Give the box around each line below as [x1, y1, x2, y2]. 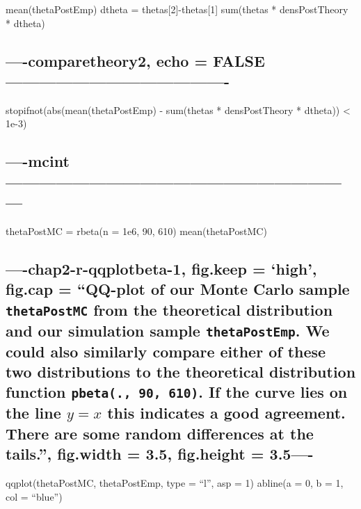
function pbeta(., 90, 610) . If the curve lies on [6, 381, 348, 403]
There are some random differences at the [6, 422, 314, 444]
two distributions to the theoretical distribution [6, 361, 356, 382]
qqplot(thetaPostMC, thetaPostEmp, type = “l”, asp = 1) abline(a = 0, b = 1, [6, 476, 344, 490]
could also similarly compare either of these [6, 340, 326, 362]
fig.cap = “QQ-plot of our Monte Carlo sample [6, 278, 350, 300]
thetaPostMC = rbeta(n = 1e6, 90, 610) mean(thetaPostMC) [6, 223, 267, 238]
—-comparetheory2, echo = [6, 49, 208, 71]
